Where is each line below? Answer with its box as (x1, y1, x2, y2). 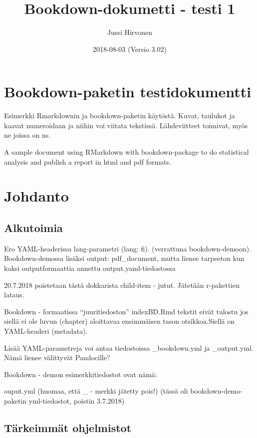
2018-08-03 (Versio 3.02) (93, 43, 167, 54)
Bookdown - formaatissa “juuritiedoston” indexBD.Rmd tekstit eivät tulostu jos (4, 306, 249, 316)
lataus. (4, 289, 24, 300)
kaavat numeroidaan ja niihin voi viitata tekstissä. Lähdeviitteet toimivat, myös (4, 120, 248, 130)
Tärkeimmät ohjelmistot (4, 420, 132, 435)
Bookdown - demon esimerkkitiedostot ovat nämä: (4, 369, 157, 379)
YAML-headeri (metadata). (4, 325, 88, 336)
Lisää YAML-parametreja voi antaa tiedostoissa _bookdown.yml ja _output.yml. (4, 342, 254, 353)
